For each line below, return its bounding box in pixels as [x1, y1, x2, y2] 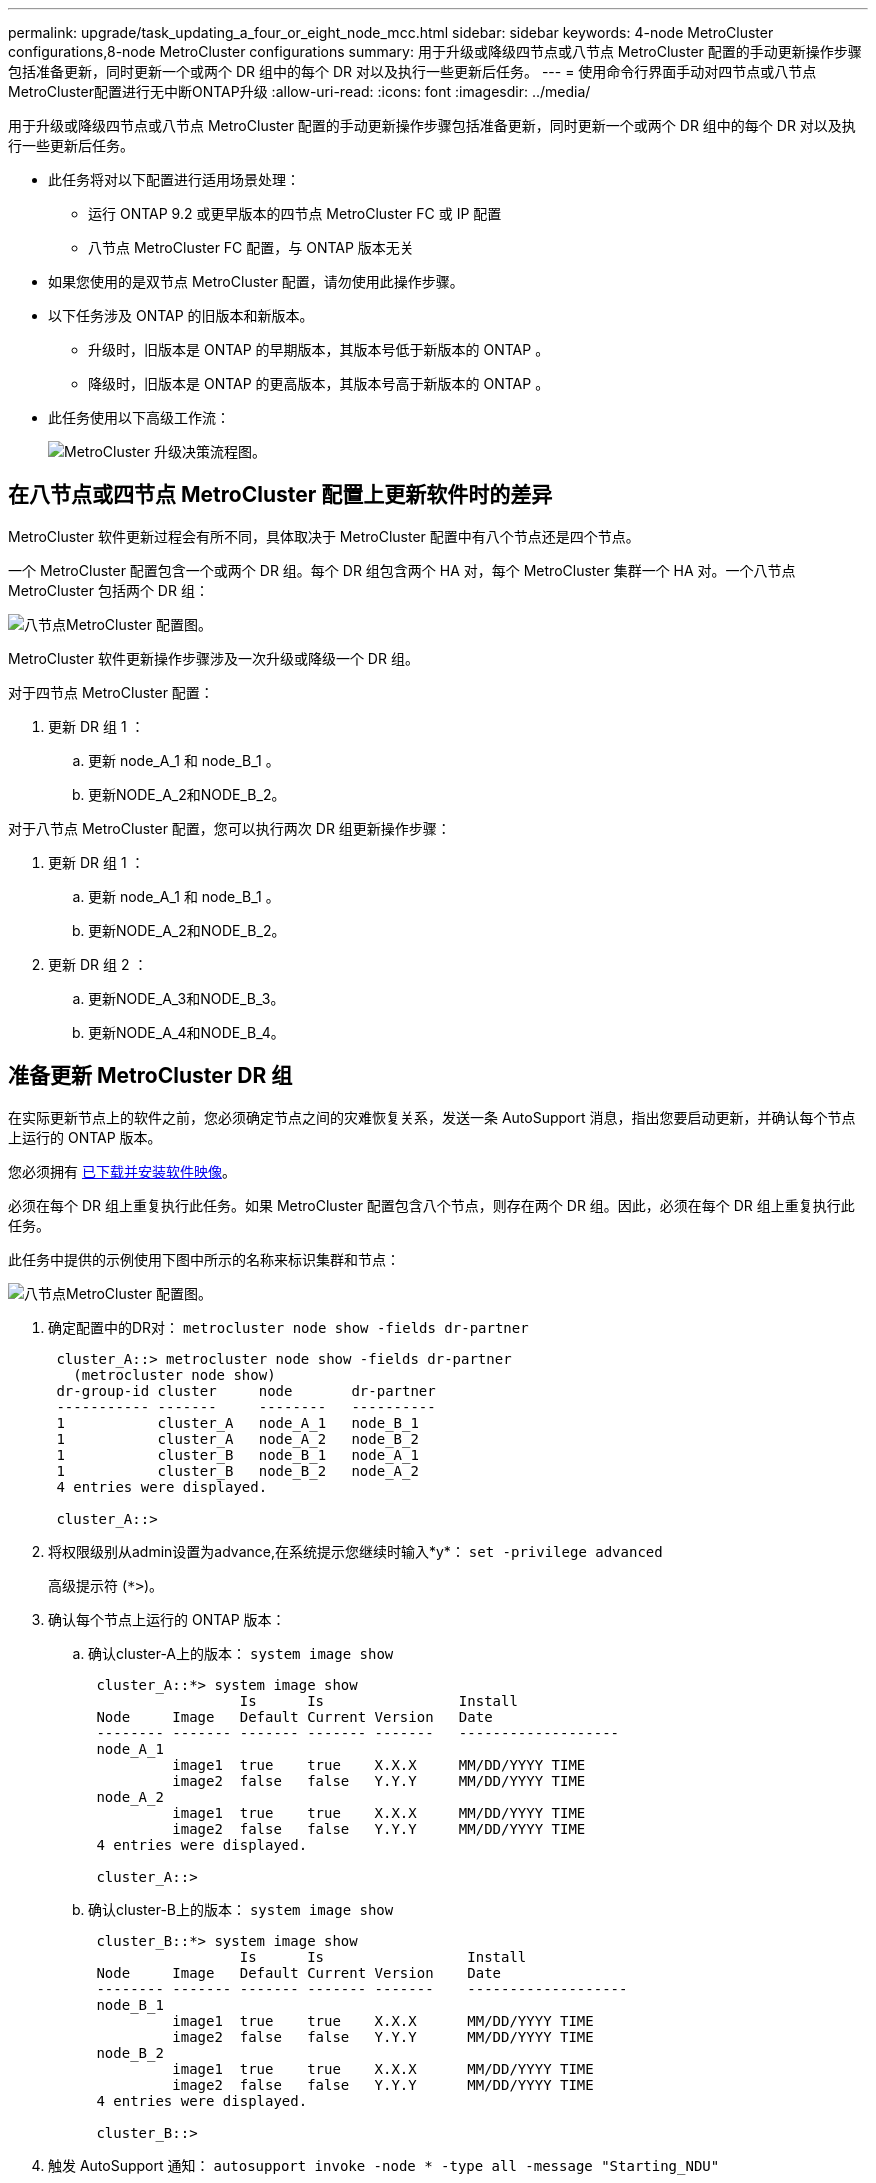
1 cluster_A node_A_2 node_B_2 [56, 1430, 419, 1447]
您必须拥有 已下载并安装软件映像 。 [8, 1162, 236, 1180]
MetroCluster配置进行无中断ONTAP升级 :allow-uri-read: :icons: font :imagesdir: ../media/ [8, 83, 591, 100]
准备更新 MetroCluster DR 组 [8, 1063, 293, 1089]
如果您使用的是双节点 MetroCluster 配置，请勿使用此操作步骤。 [48, 273, 464, 290]
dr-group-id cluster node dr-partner [56, 1382, 436, 1399]
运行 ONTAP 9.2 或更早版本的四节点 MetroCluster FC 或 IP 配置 [88, 205, 502, 222]
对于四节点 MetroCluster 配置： [8, 683, 214, 701]
